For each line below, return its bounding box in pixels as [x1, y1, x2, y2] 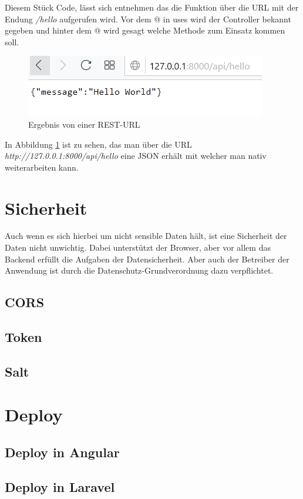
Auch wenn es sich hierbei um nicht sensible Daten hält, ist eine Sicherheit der [5, 229, 287, 242]
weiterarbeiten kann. [5, 161, 79, 173]
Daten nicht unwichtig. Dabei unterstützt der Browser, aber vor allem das [5, 241, 271, 254]
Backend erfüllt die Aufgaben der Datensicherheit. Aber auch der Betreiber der [5, 252, 289, 265]
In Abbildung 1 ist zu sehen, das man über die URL [5, 138, 192, 150]
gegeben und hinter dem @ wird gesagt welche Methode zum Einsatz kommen [5, 24, 285, 36]
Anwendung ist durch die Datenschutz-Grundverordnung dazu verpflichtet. [5, 264, 274, 277]
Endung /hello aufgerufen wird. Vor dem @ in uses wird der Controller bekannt [5, 12, 291, 25]
